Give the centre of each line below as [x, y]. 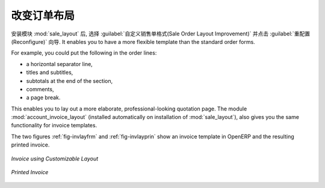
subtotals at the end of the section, [70, 80]
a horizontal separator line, [59, 64]
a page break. [43, 98]
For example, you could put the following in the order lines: [84, 53]
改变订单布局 [43, 16]
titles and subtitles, [50, 73]
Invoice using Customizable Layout [55, 159]
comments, [40, 89]
